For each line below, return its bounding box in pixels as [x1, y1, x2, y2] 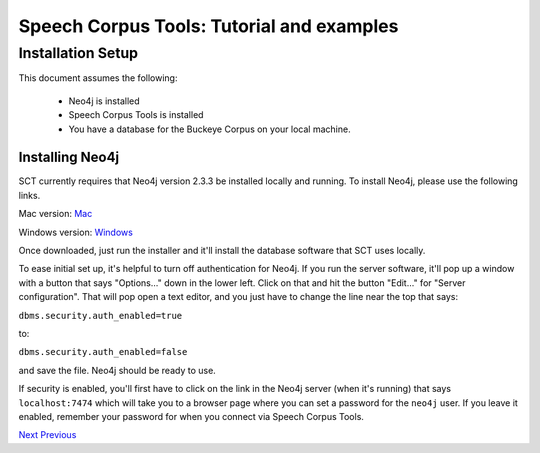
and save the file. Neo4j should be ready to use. [18, 364, 217, 376]
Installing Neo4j [18, 149, 120, 166]
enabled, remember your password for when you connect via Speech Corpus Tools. [18, 410, 365, 422]
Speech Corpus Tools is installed [68, 109, 204, 121]
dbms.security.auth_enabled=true [18, 310, 183, 321]
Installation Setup [18, 44, 139, 62]
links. [18, 189, 41, 201]
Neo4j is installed [68, 95, 140, 107]
